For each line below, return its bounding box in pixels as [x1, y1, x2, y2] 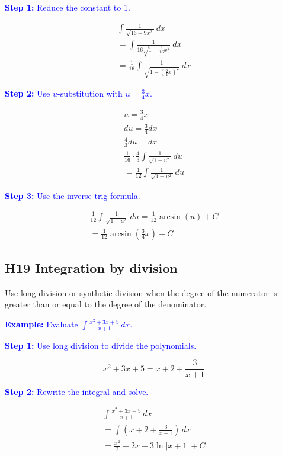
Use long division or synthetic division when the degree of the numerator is [5, 286, 277, 298]
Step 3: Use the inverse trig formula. [5, 189, 140, 201]
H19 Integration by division [5, 259, 178, 277]
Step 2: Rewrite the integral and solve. [5, 385, 149, 397]
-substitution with [57, 87, 123, 99]
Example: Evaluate [5, 318, 78, 330]
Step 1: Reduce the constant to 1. [5, 1, 130, 13]
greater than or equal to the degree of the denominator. [5, 298, 207, 310]
